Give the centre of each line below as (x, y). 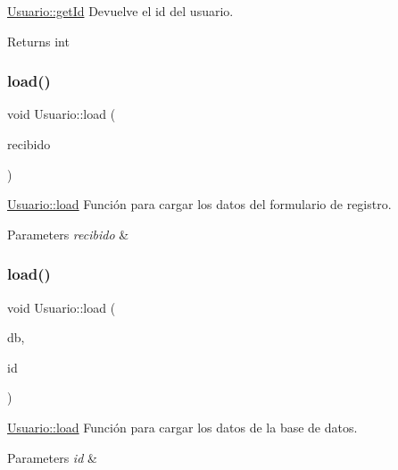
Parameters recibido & (68, 234)
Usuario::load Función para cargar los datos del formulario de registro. (199, 204)
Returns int (38, 41)
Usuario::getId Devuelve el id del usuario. (120, 11)
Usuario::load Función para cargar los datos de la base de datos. (182, 427)
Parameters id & (52, 457)
